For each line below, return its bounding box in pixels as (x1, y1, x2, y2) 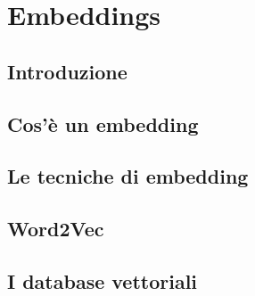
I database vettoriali (7, 267, 198, 294)
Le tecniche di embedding (7, 162, 249, 190)
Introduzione (7, 57, 127, 85)
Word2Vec (7, 215, 104, 243)
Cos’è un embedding (7, 110, 199, 137)
